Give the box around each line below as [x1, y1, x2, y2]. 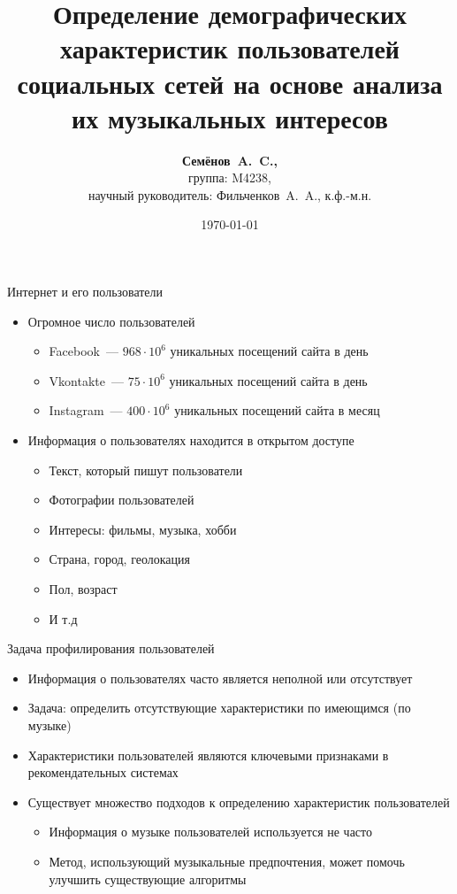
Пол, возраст [49, 580, 118, 597]
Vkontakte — [49, 371, 124, 389]
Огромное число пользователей [27, 312, 195, 330]
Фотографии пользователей [49, 490, 194, 509]
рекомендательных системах [27, 763, 179, 782]
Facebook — [49, 342, 118, 360]
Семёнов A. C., [182, 150, 278, 169]
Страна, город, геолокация [49, 550, 190, 568]
